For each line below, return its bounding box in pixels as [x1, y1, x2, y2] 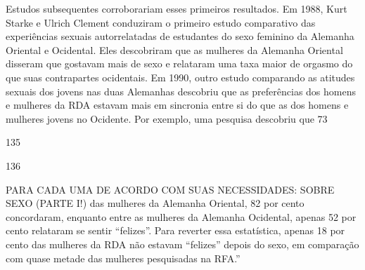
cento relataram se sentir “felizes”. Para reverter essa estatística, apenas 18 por [6, 223, 345, 238]
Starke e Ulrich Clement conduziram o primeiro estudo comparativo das [6, 15, 316, 29]
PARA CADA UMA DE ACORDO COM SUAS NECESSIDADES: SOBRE [6, 182, 335, 196]
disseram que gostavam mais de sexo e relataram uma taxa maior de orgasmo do [6, 56, 353, 71]
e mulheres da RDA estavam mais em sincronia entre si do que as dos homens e [6, 97, 349, 112]
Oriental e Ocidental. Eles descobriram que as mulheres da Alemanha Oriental [6, 42, 343, 57]
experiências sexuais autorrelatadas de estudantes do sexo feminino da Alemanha [6, 29, 354, 43]
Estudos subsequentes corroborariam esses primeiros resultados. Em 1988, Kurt [6, 1, 347, 15]
